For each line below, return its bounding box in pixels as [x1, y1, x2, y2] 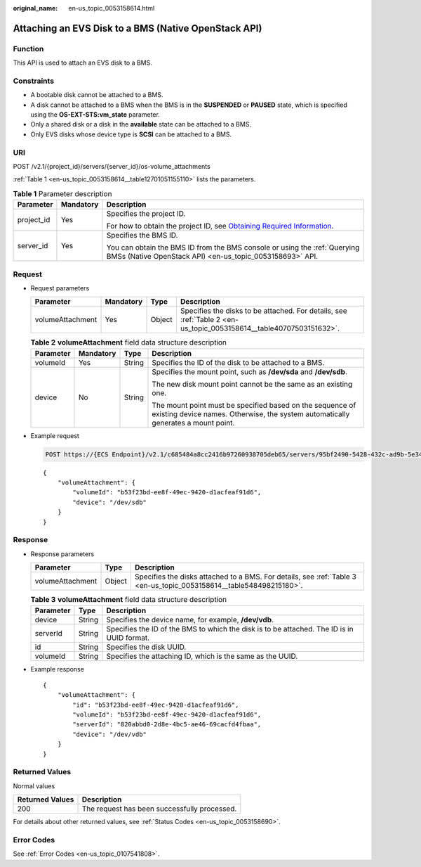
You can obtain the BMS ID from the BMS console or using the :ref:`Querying [106, 243, 360, 252]
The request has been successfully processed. [81, 804, 237, 814]
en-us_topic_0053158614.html [68, 4, 155, 12]
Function [13, 44, 44, 53]
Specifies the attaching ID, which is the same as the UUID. [106, 651, 298, 661]
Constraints [13, 76, 55, 86]
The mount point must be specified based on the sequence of [152, 400, 356, 410]
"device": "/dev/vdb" [72, 730, 147, 738]
